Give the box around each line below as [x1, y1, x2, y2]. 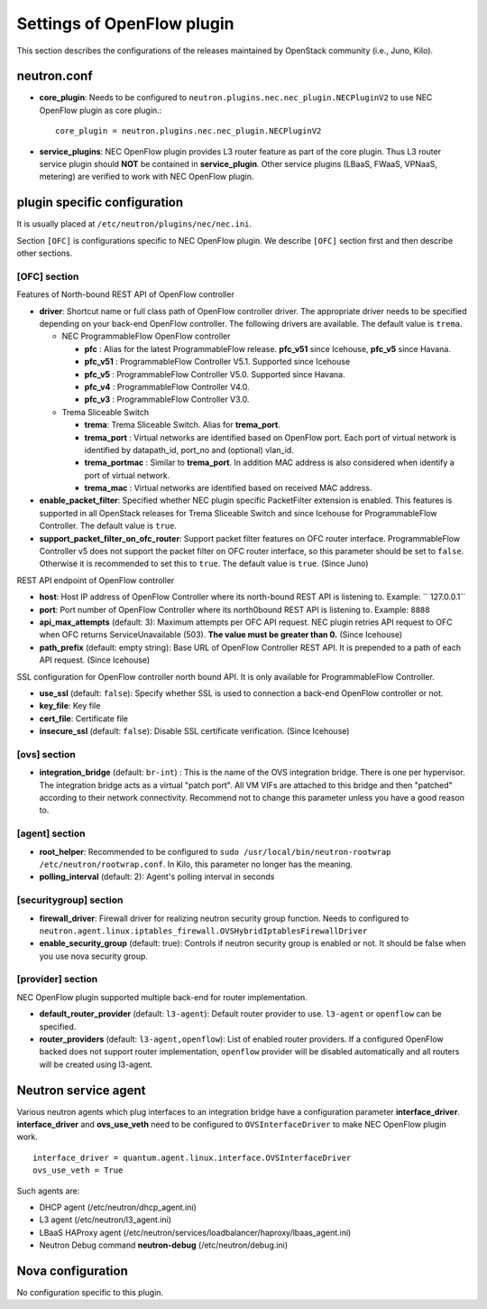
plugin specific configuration [16, 195, 184, 210]
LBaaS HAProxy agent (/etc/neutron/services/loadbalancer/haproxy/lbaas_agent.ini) [39, 1227, 352, 1238]
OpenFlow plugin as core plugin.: [39, 105, 162, 116]
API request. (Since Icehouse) [39, 654, 151, 665]
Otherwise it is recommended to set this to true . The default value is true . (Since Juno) [39, 558, 369, 569]
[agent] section [16, 827, 86, 840]
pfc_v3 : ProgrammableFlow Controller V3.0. [84, 394, 250, 405]
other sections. [16, 248, 73, 259]
